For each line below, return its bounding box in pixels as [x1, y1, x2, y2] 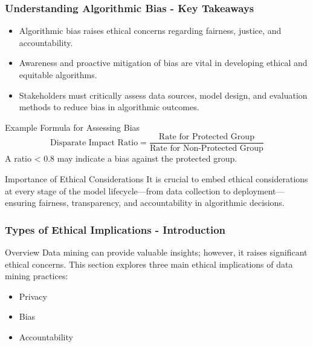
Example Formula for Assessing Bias [5, 121, 140, 133]
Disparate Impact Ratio [50, 138, 138, 147]
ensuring [5, 196, 36, 209]
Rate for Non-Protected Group [149, 144, 263, 153]
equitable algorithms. [19, 68, 97, 81]
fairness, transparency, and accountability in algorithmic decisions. [39, 196, 285, 209]
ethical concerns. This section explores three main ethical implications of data [5, 257, 293, 270]
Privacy [19, 289, 47, 302]
